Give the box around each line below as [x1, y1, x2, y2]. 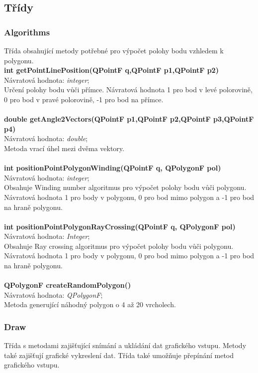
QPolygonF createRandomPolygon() [4, 280, 131, 290]
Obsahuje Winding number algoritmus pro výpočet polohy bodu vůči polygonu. [4, 182, 247, 192]
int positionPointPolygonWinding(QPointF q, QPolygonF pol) [4, 163, 221, 173]
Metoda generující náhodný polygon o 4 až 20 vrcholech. [4, 299, 176, 310]
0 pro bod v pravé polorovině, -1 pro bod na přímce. [4, 94, 164, 104]
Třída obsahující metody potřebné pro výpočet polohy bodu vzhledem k [4, 45, 224, 55]
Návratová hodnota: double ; [4, 133, 88, 144]
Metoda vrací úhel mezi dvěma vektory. [4, 143, 124, 153]
